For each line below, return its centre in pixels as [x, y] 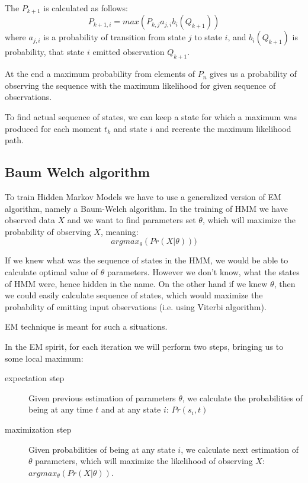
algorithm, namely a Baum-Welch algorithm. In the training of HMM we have [146, 208]
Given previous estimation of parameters [102, 397]
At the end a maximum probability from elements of [100, 74]
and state [130, 128]
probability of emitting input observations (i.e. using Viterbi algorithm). [136, 306]
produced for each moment [53, 128]
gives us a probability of [253, 74]
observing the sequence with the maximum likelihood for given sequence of [140, 85]
